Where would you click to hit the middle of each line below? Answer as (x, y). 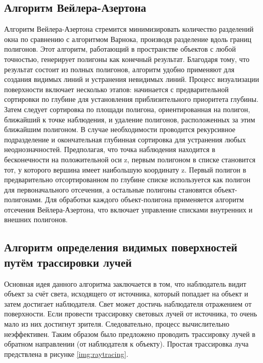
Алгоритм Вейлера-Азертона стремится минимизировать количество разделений (129, 29)
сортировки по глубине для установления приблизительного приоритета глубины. (131, 99)
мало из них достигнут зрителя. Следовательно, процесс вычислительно (117, 324)
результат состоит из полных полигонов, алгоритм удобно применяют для (119, 69)
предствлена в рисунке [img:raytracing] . (66, 354)
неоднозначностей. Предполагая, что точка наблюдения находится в (110, 149)
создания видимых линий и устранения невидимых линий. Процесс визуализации (132, 79)
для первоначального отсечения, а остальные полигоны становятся (108, 189)
